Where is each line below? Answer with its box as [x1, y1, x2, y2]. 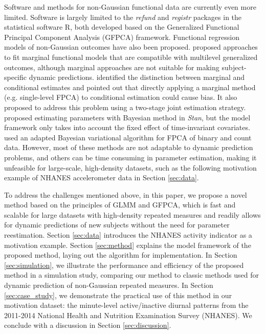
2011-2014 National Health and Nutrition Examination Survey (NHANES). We [4, 309, 252, 320]
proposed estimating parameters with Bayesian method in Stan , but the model [4, 112, 251, 122]
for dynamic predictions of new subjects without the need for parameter [4, 219, 230, 230]
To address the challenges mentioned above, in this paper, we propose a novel [4, 189, 247, 200]
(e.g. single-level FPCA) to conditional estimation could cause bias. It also [4, 92, 237, 102]
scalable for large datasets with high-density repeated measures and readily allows [4, 209, 261, 220]
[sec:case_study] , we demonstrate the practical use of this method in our [4, 289, 232, 300]
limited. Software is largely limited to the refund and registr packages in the [4, 11, 242, 22]
